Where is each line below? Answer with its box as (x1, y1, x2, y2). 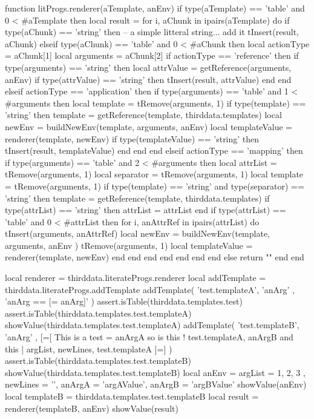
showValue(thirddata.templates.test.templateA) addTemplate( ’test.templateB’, (5, 318, 299, 331)
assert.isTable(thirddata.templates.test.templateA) (5, 306, 192, 319)
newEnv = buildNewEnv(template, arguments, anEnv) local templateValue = (5, 120, 293, 133)
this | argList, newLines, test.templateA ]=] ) (5, 342, 172, 355)
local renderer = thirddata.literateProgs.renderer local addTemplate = (5, 271, 266, 284)
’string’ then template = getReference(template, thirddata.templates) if (5, 191, 270, 204)
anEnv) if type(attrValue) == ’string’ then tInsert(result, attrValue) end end (5, 73, 292, 85)
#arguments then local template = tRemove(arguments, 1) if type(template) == (5, 96, 306, 109)
